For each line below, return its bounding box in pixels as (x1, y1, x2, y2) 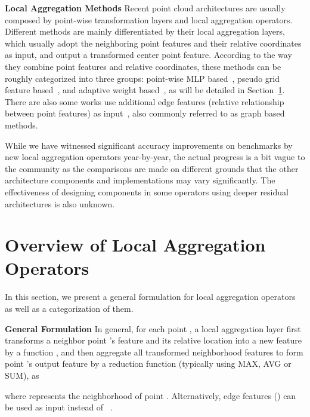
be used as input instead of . (5, 401, 113, 413)
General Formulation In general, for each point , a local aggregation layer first (5, 322, 301, 335)
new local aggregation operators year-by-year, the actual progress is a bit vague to (5, 151, 305, 163)
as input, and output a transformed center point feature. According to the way (5, 48, 292, 61)
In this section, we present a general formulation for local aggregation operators (5, 290, 296, 303)
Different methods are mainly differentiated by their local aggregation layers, (5, 25, 285, 38)
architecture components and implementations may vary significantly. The (5, 174, 275, 186)
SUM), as (5, 369, 39, 381)
